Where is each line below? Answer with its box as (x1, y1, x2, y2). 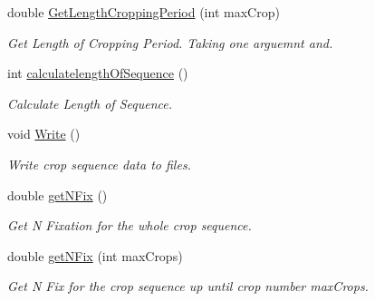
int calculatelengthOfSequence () (7, 63, 188, 83)
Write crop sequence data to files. (7, 154, 191, 173)
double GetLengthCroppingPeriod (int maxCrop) (7, 3, 280, 21)
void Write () (7, 124, 81, 143)
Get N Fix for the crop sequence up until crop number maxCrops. (7, 277, 369, 296)
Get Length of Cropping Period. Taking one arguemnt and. (7, 33, 333, 52)
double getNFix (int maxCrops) (7, 246, 183, 265)
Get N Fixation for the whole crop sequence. (7, 216, 252, 235)
